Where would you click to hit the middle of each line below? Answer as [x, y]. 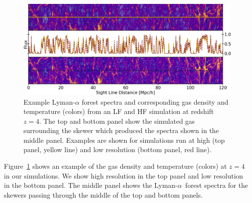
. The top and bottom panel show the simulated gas [117, 121]
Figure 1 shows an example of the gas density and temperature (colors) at [115, 166]
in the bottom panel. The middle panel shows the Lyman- [91, 185]
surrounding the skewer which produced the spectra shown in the [121, 130]
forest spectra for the [217, 185]
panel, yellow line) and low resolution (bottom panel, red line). [118, 149]
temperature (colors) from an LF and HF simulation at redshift [119, 111]
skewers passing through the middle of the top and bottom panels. [103, 194]
